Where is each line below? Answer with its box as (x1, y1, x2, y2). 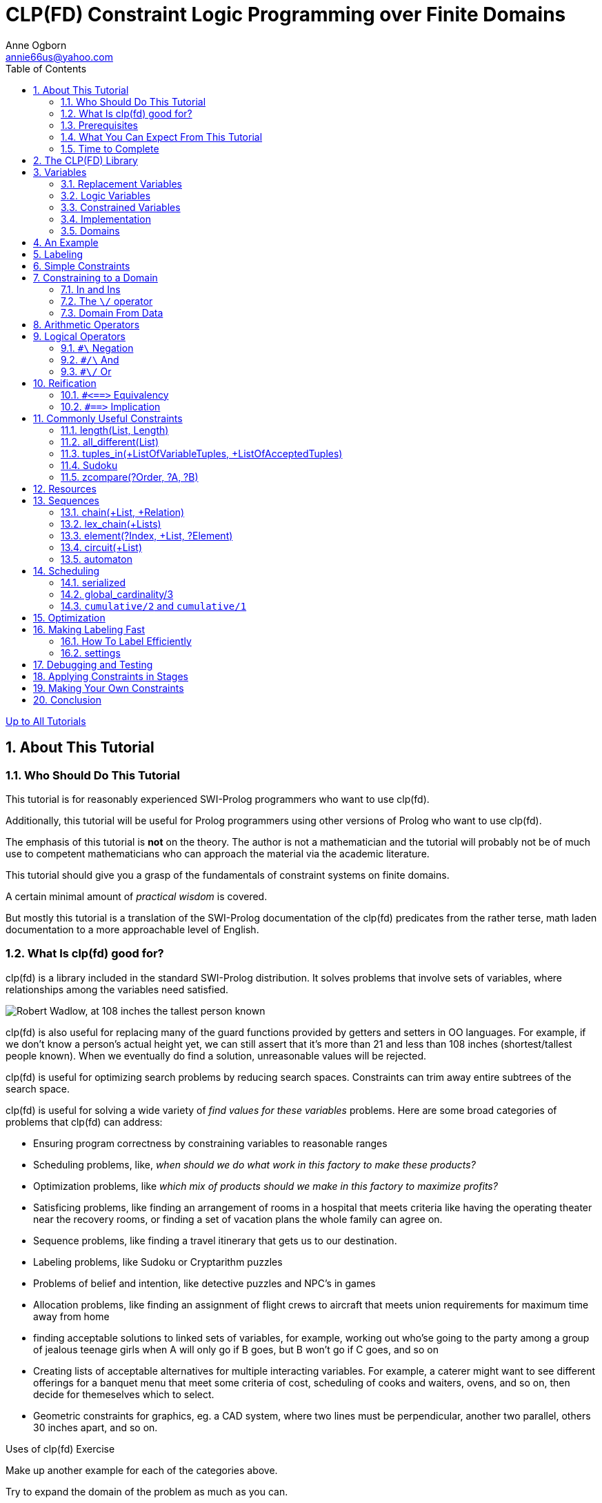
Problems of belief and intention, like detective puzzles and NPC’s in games (33, 1277, 376, 1289)
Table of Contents (6, 62, 87, 74)
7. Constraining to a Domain (33, 271, 158, 283)
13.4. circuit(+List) (61, 541, 143, 553)
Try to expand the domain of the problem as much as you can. (6, 1485, 288, 1497)
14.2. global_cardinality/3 (61, 588, 174, 600)
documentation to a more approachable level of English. (6, 923, 259, 935)
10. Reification (33, 377, 97, 389)
